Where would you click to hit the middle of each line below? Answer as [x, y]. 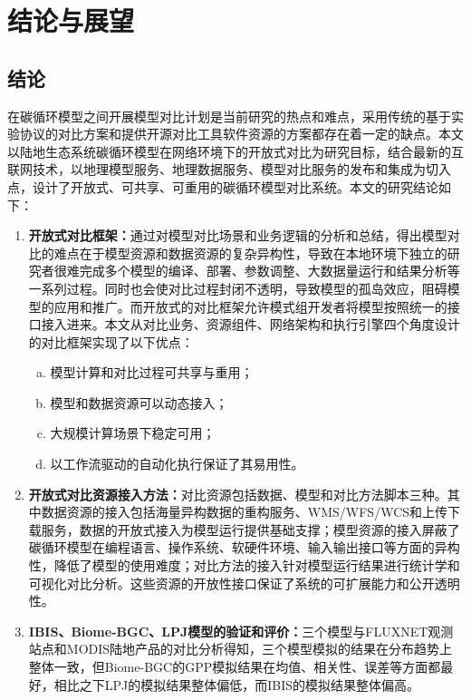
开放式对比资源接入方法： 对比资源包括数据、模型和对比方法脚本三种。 [238, 494]
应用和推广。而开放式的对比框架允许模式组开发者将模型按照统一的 [250, 306]
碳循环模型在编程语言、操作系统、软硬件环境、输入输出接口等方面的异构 [244, 547]
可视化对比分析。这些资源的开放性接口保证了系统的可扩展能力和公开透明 [244, 583]
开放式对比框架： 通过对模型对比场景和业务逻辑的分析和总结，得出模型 [238, 235]
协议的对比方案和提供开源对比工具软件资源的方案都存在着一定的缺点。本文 [241, 134]
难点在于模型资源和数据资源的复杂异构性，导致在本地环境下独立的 [250, 253]
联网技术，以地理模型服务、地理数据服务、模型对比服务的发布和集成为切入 [229, 169]
